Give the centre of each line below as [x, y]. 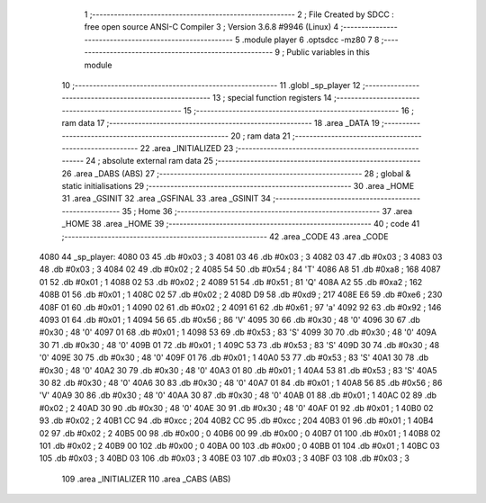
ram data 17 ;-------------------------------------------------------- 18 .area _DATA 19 [220, 123]
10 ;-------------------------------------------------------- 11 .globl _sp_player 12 [211, 85]
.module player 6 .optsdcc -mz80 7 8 [310, 40]
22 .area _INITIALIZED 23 [187, 148]
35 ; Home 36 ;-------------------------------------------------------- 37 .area [267, 211]
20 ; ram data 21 [261, 136]
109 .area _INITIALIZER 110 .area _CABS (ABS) [146, 479]
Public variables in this [328, 52]
